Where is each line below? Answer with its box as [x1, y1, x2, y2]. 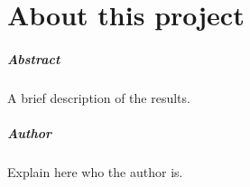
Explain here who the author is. [7, 163, 183, 182]
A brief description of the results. [7, 88, 190, 107]
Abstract [7, 49, 60, 68]
